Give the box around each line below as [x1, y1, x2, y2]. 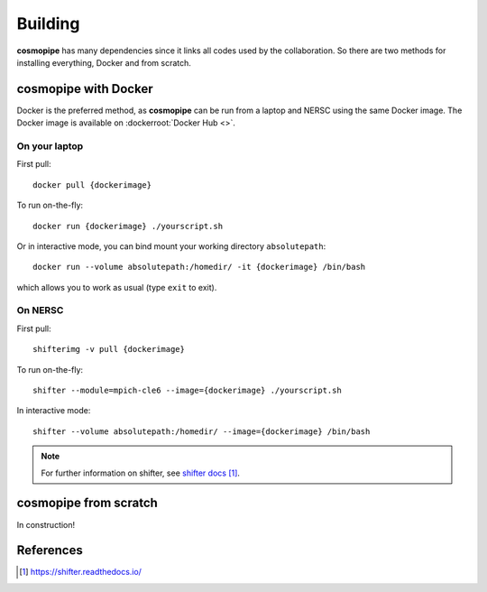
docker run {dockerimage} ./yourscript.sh [32, 221, 224, 231]
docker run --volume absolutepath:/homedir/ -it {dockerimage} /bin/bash [32, 262, 366, 273]
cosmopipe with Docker [16, 81, 153, 97]
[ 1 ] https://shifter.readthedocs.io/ [19, 567, 142, 578]
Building [16, 14, 80, 33]
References [16, 542, 83, 559]
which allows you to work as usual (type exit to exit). [16, 282, 217, 292]
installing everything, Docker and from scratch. [16, 57, 191, 68]
